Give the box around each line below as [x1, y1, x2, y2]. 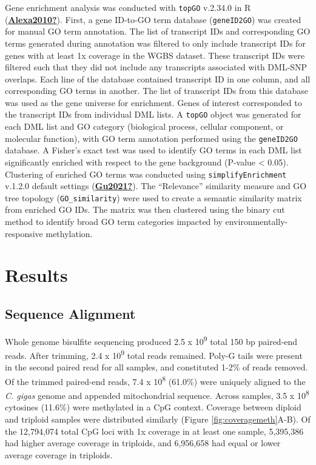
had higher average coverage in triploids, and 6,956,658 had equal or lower [5, 437, 281, 449]
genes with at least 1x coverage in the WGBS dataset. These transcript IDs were [5, 49, 305, 61]
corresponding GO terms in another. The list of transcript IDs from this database [5, 84, 309, 97]
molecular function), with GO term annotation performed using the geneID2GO [5, 132, 298, 144]
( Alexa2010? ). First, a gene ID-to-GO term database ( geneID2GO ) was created [5, 13, 301, 25]
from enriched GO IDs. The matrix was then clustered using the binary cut [5, 203, 285, 216]
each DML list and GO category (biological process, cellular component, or [5, 120, 284, 133]
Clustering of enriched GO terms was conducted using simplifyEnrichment [5, 167, 287, 180]
